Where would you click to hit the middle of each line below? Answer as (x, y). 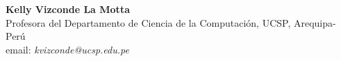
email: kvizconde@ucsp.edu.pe (67, 49)
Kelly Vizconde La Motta (68, 9)
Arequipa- (315, 22)
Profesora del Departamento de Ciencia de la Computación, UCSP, (148, 22)
